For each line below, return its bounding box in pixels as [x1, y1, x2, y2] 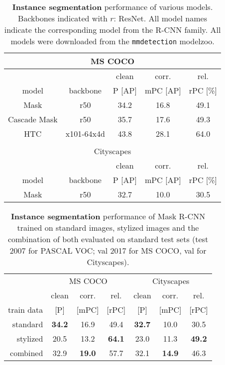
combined [10, 347, 43, 359]
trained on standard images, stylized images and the [17, 222, 199, 233]
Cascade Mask [8, 113, 58, 125]
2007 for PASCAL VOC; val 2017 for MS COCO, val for [9, 245, 207, 256]
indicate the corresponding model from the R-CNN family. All [4, 24, 221, 35]
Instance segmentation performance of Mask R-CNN [10, 210, 206, 222]
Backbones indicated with [18, 12, 108, 24]
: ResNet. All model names [113, 12, 207, 24]
